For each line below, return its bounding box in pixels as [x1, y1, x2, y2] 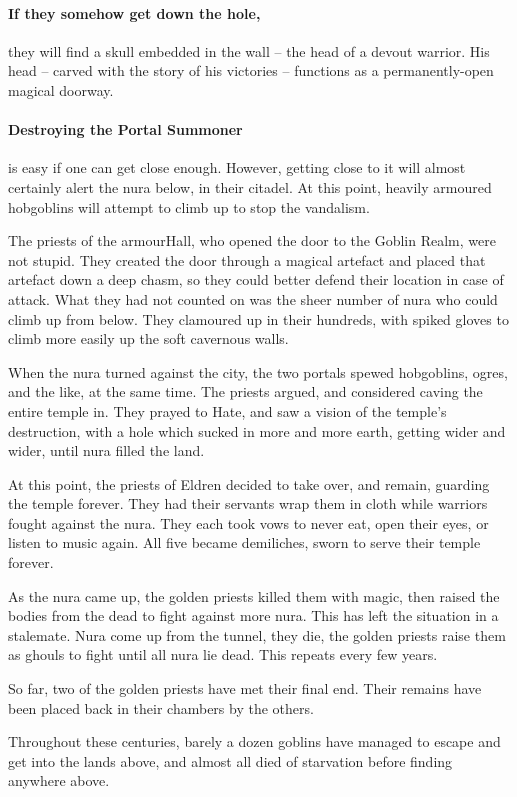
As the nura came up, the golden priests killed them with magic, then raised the [8, 585, 500, 606]
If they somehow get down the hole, [8, 2, 261, 23]
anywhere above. [8, 770, 110, 791]
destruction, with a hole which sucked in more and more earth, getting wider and [8, 420, 506, 441]
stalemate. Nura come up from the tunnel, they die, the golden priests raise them [8, 624, 506, 645]
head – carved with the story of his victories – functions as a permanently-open [8, 60, 494, 81]
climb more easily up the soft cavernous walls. [8, 328, 289, 349]
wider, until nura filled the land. [8, 440, 205, 461]
